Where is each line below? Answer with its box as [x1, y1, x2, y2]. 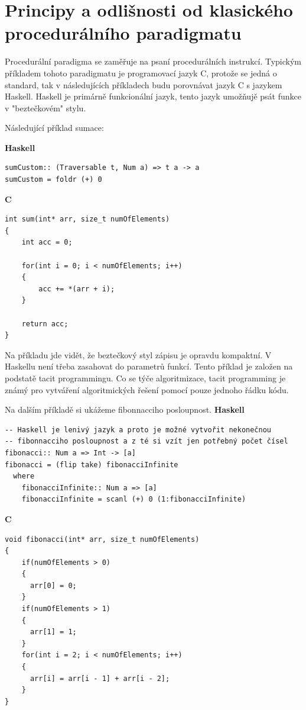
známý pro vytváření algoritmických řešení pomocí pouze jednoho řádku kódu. [5, 383, 289, 396]
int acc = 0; [21, 238, 73, 247]
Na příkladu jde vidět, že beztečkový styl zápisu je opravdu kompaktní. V [5, 348, 272, 361]
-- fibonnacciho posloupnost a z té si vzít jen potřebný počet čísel [5, 437, 288, 446]
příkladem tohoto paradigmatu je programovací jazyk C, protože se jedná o [5, 66, 277, 79]
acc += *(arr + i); [38, 284, 115, 293]
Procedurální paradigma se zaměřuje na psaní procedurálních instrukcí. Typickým [5, 55, 302, 68]
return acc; [21, 319, 69, 328]
